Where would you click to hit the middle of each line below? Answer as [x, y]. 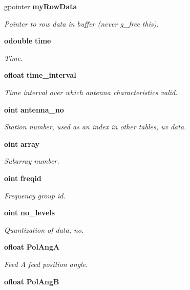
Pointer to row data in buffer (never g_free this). [81, 23]
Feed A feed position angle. [46, 264]
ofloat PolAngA [32, 247]
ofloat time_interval [40, 75]
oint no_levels [30, 213]
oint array [22, 143]
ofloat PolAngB [32, 281]
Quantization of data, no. [44, 229]
